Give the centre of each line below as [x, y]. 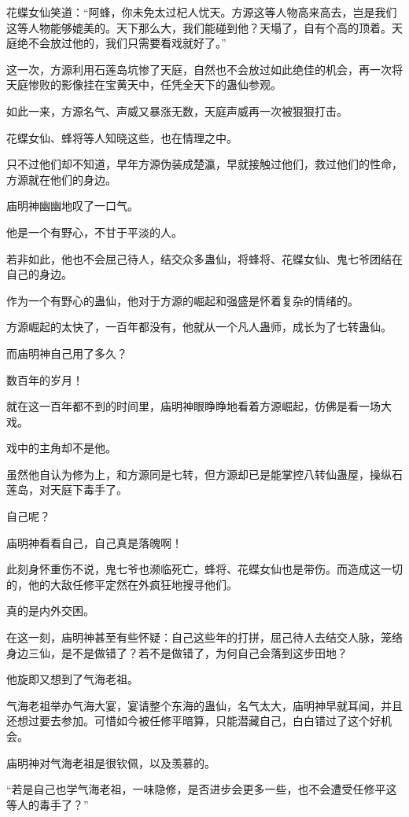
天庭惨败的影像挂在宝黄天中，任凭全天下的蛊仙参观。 [144, 85]
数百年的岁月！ [45, 379]
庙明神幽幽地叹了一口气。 [72, 206]
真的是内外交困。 [50, 611]
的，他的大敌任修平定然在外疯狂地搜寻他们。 [122, 584]
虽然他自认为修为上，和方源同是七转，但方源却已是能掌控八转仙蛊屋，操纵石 [204, 474]
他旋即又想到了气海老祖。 [72, 679]
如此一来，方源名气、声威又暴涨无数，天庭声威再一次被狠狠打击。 [177, 110]
